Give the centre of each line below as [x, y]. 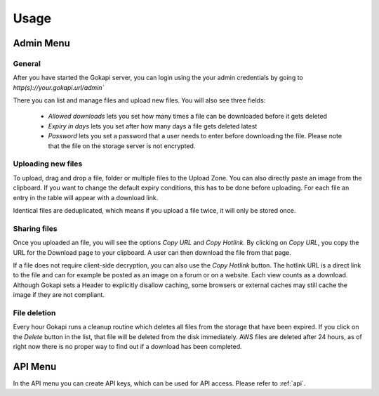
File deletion [34, 312]
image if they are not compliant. [59, 295]
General [27, 63]
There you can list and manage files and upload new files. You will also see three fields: [139, 100]
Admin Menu [41, 43]
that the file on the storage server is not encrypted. [122, 146]
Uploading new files [48, 164]
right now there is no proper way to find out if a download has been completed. [127, 346]
